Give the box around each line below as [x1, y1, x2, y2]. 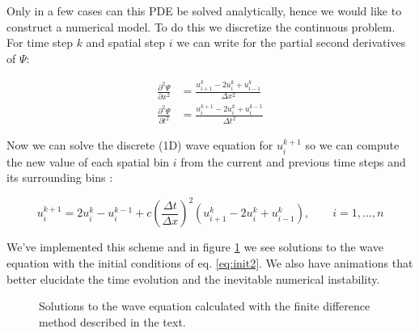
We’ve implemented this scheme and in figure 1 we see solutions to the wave [6, 238, 383, 255]
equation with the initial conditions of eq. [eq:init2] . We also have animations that [6, 255, 413, 272]
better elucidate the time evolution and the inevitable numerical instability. [6, 270, 380, 287]
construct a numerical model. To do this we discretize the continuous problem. [6, 18, 396, 35]
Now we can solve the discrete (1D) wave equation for [6, 137, 273, 154]
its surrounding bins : [6, 169, 113, 186]
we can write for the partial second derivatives [176, 34, 406, 51]
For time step [6, 34, 73, 51]
